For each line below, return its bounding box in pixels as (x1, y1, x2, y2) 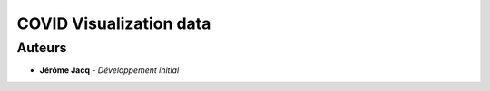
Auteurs (16, 40, 67, 56)
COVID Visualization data (16, 14, 211, 33)
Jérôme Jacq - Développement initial (39, 65, 180, 76)
